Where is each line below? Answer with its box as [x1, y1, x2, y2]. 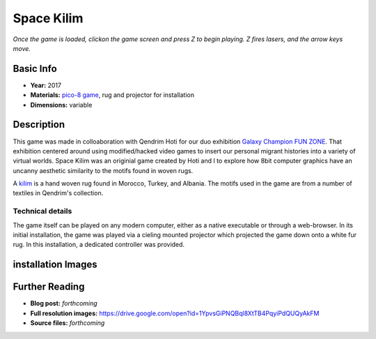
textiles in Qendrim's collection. [13, 189, 104, 197]
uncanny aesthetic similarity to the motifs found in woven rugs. [13, 166, 194, 174]
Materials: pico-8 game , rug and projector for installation [30, 91, 195, 99]
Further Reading [13, 281, 85, 293]
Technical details [13, 206, 72, 216]
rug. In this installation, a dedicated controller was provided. [13, 241, 185, 249]
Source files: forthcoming [30, 319, 105, 327]
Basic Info [13, 63, 57, 75]
